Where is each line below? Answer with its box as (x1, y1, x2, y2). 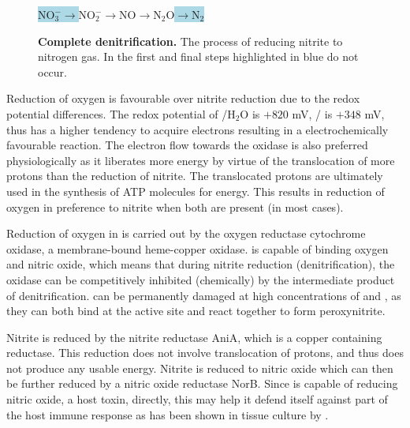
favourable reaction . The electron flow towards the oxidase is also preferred (6, 137, 368, 153)
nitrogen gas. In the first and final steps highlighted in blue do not (38, 48, 359, 65)
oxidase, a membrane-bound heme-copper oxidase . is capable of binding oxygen (6, 240, 389, 257)
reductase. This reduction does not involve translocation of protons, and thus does (6, 344, 404, 361)
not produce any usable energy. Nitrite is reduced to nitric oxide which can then (6, 359, 393, 376)
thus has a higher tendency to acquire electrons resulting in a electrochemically (6, 121, 389, 137)
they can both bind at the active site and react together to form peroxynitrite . (6, 302, 386, 319)
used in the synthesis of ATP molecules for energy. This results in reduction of (6, 182, 385, 199)
